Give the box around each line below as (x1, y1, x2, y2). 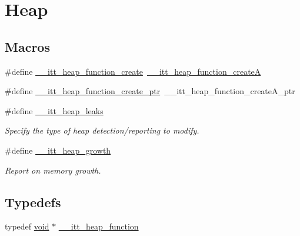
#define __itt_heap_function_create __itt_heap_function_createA (5, 65, 261, 77)
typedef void (5, 220, 49, 232)
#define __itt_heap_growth (5, 144, 111, 156)
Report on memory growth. (5, 164, 101, 176)
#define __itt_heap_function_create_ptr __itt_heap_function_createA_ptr (5, 85, 295, 97)
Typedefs (5, 192, 61, 211)
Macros (5, 37, 50, 55)
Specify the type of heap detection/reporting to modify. (5, 124, 199, 137)
